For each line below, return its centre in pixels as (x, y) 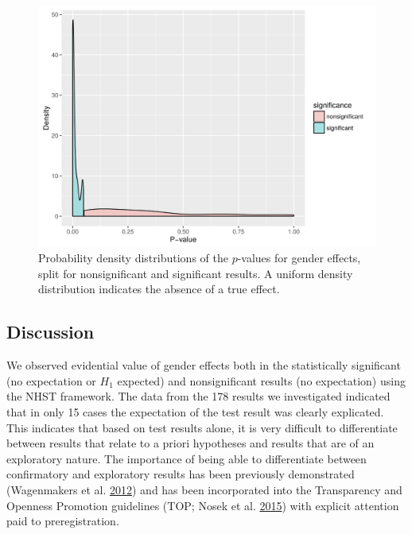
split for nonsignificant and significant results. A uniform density (196, 273)
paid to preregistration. (63, 521)
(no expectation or (51, 380)
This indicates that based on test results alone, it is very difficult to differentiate (202, 427)
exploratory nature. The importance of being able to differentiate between (187, 458)
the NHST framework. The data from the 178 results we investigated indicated (198, 396)
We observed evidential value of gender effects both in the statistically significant (204, 365)
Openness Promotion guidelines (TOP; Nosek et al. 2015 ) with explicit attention (203, 505)
